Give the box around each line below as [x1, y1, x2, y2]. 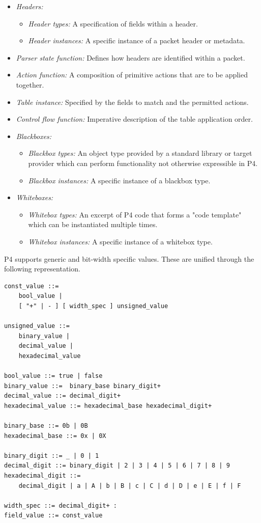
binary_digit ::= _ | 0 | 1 [4, 452, 99, 459]
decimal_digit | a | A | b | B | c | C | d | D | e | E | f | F [18, 482, 241, 489]
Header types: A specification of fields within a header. [28, 18, 198, 29]
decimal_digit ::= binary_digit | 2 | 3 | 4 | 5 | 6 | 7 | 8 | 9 [4, 462, 230, 470]
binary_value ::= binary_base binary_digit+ [4, 382, 161, 390]
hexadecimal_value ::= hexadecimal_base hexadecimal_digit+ [4, 402, 212, 409]
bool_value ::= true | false [4, 372, 103, 380]
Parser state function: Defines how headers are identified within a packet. [16, 52, 245, 63]
